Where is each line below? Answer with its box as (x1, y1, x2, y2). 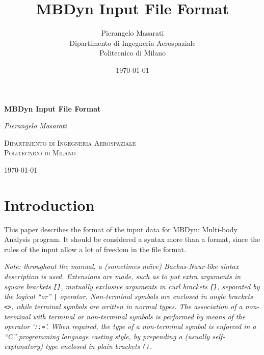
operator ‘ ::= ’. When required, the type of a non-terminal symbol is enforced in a (4, 321, 256, 332)
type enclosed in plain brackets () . (45, 341, 152, 351)
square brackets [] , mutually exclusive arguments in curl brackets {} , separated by (4, 281, 260, 291)
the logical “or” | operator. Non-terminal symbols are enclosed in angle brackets (4, 291, 253, 302)
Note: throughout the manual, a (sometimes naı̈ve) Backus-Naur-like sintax (4, 261, 239, 271)
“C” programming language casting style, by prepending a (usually (4, 331, 210, 341)
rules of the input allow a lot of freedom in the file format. (4, 243, 186, 254)
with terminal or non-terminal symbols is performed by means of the (33, 311, 246, 321)
